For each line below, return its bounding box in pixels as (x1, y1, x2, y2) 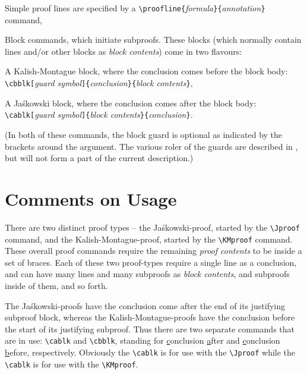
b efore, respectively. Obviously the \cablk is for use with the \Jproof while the (5, 345, 296, 358)
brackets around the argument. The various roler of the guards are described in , (5, 140, 298, 152)
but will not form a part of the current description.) (5, 152, 194, 164)
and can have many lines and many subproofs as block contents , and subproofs (5, 268, 290, 280)
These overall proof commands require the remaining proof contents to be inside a (5, 244, 302, 257)
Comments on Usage (5, 186, 177, 210)
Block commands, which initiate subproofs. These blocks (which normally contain (5, 33, 302, 46)
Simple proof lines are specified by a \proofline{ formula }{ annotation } (5, 2, 265, 14)
